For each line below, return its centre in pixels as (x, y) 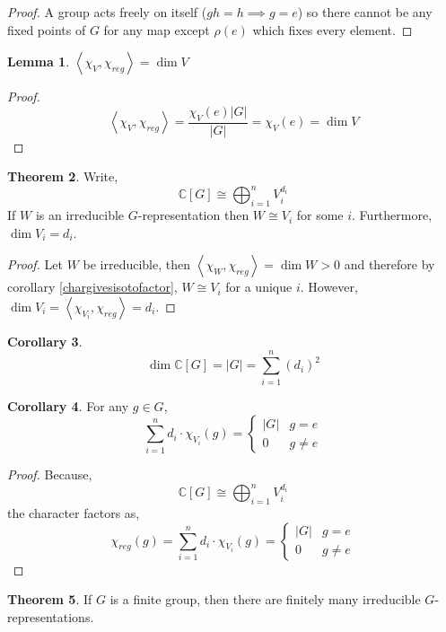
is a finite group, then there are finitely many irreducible (265, 599)
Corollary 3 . (45, 341)
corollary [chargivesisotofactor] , (92, 287)
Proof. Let (35, 264)
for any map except (157, 29)
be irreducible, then (137, 264)
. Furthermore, (392, 215)
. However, (329, 287)
